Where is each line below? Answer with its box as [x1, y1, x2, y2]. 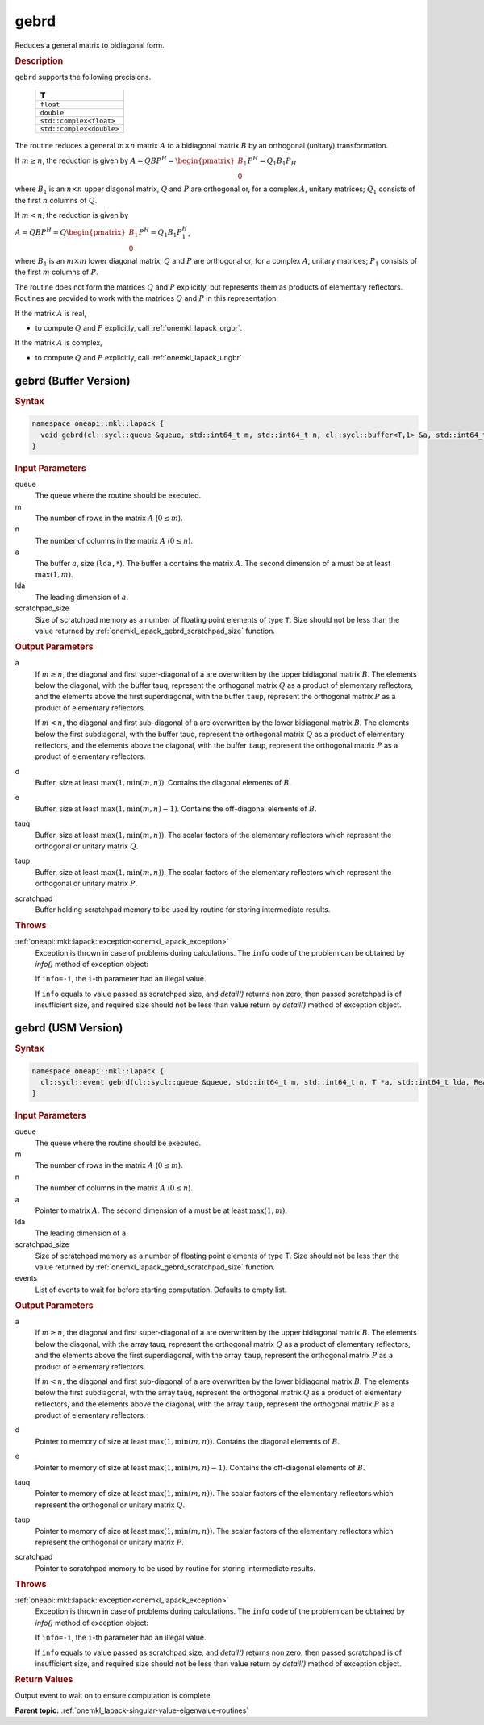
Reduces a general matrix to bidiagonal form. [15, 40, 165, 50]
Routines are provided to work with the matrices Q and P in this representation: [15, 294, 278, 303]
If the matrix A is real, [15, 308, 87, 318]
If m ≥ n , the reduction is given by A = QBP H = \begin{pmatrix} [15, 154, 236, 165]
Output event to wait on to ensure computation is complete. [15, 1690, 213, 1701]
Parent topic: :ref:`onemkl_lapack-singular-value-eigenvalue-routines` [15, 1706, 249, 1715]
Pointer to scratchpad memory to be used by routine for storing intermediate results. [35, 1563, 316, 1573]
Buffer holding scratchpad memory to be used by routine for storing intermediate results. [35, 904, 331, 915]
